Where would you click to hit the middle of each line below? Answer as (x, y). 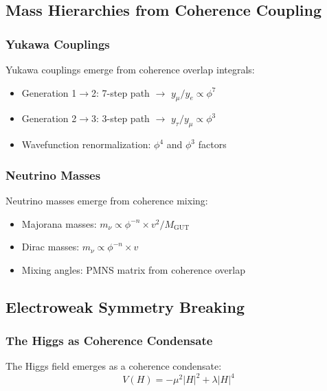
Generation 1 (49, 92)
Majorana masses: (59, 223)
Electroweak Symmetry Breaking (125, 306)
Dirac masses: (50, 247)
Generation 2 (49, 118)
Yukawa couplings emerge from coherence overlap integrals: (130, 69)
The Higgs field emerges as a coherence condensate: (114, 366)
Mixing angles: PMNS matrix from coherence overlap (133, 269)
